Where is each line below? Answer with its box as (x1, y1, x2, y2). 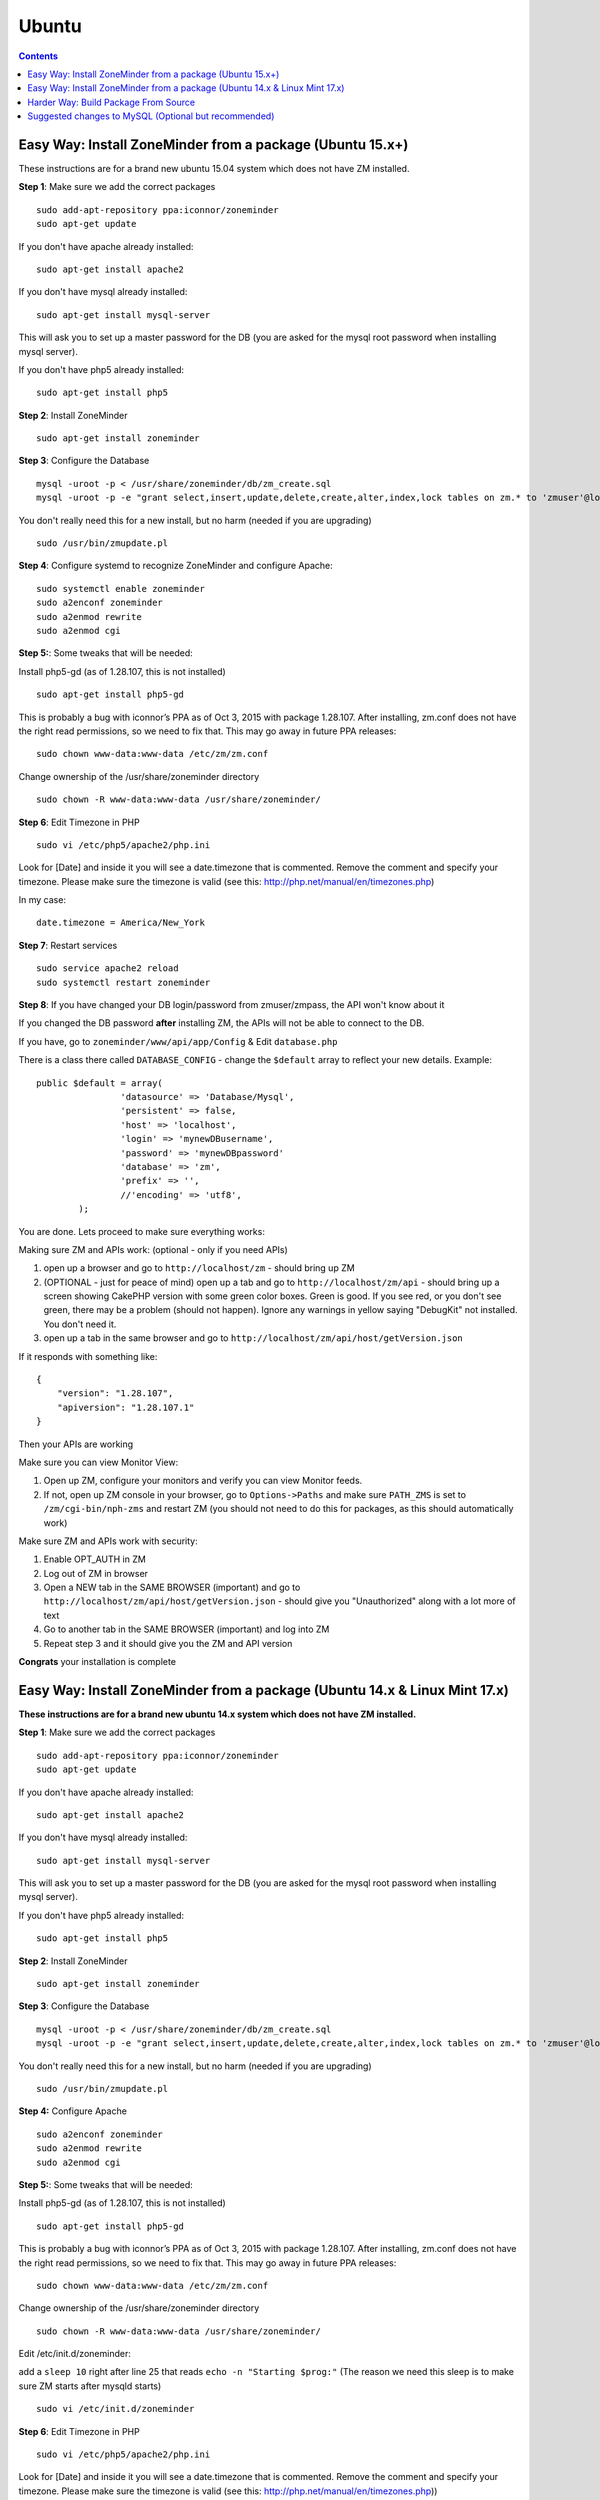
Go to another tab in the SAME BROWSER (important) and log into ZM (43, 1623, 330, 1635)
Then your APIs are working (18, 1438, 134, 1450)
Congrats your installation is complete (18, 1656, 177, 1668)
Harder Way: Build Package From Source (27, 96, 195, 108)
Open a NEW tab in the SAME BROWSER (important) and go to (43, 1581, 301, 1594)
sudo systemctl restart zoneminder (36, 976, 211, 988)
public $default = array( (36, 1077, 164, 1089)
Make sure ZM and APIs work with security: (18, 1535, 199, 1547)
